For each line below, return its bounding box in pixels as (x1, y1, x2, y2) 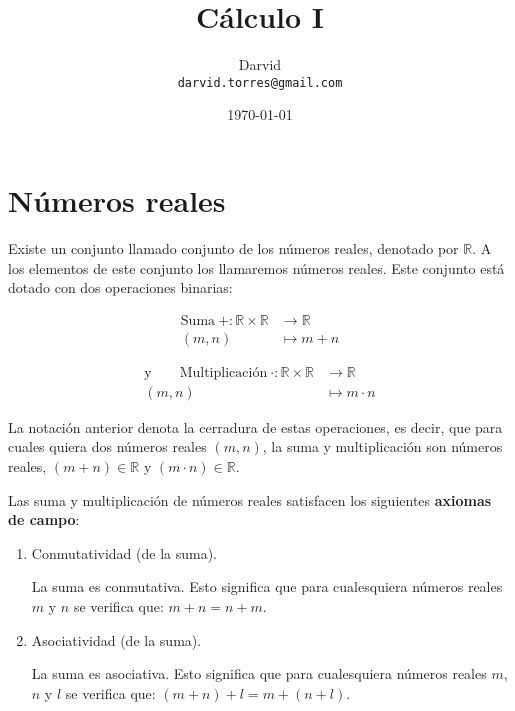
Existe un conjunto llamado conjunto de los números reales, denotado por (8, 237, 459, 258)
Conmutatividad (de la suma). (31, 542, 218, 563)
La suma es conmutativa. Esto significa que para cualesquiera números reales (31, 576, 503, 597)
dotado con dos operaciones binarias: (8, 277, 233, 298)
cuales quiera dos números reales (8, 436, 207, 457)
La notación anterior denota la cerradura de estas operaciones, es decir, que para (8, 416, 503, 437)
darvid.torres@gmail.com (177, 75, 343, 90)
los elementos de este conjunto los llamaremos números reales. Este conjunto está (8, 257, 505, 278)
